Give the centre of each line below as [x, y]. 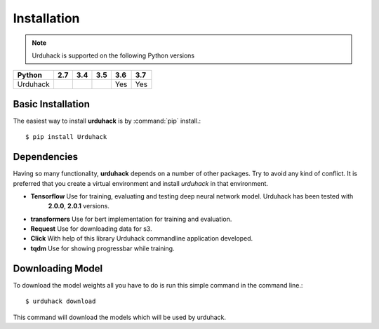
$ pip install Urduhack [66, 137]
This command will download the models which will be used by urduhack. [120, 317]
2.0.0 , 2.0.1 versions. [79, 206]
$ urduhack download [61, 301]
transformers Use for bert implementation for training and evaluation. [131, 219]
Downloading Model [58, 268]
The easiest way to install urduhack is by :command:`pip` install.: [107, 121]
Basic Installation [52, 104]
